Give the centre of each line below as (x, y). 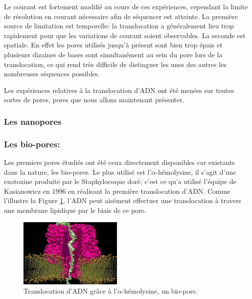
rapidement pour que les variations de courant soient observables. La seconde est (125, 35)
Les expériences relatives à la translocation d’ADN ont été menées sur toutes (119, 90)
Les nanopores (33, 121)
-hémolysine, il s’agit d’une (196, 172)
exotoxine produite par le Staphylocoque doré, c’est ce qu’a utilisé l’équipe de (120, 181)
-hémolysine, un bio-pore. (160, 291)
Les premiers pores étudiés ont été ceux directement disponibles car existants (119, 162)
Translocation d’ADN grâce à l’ (71, 291)
